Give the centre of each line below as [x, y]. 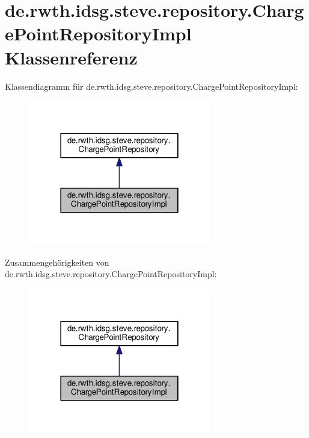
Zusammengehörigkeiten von [57, 262]
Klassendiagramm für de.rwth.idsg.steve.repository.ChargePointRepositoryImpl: [151, 86]
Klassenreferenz [71, 57]
